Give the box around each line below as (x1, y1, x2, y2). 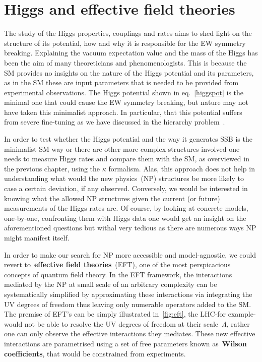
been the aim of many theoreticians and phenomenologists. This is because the (4, 57, 247, 68)
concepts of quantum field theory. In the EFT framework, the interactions (4, 269, 232, 279)
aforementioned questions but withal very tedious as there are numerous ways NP (4, 222, 256, 233)
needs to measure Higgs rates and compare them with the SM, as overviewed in (4, 153, 249, 164)
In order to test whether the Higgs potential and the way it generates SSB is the (4, 134, 252, 144)
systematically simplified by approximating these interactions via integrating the (4, 288, 252, 299)
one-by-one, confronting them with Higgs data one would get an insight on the (4, 212, 246, 223)
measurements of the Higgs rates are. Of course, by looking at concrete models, (4, 203, 248, 213)
